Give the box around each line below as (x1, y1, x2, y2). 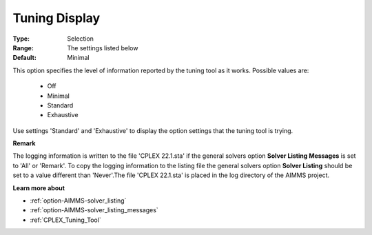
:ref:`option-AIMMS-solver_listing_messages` (30, 206, 158, 214)
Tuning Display (12, 10, 101, 25)
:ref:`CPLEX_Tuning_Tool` (30, 216, 101, 224)
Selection (67, 34, 94, 43)
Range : (12, 43, 34, 52)
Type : (12, 34, 30, 43)
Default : (12, 54, 37, 62)
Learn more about (12, 183, 65, 192)
